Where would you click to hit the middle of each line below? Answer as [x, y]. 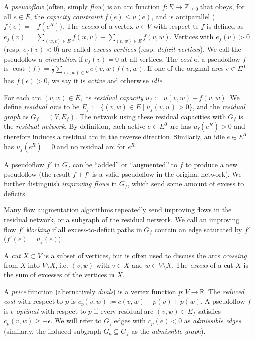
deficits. [15, 193]
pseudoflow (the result [37, 174]
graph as [16, 116]
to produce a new [212, 164]
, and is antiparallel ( [183, 16]
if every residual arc [124, 311]
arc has [180, 126]
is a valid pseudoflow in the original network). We [167, 174]
